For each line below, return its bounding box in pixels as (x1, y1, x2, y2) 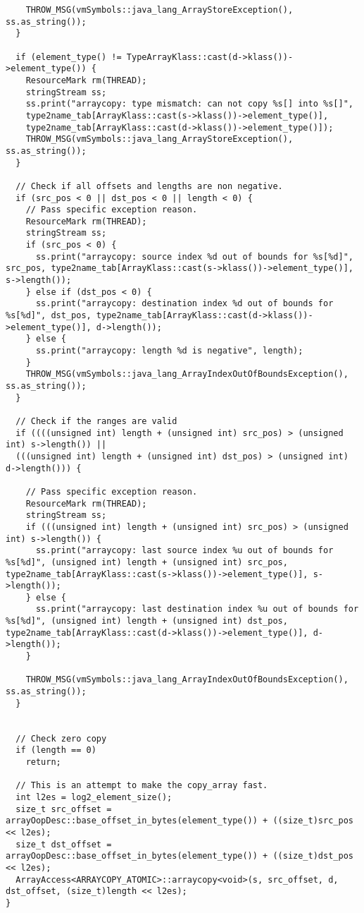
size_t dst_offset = (15, 839, 112, 849)
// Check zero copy (15, 733, 107, 744)
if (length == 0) (15, 745, 96, 756)
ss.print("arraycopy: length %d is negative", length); (35, 346, 303, 356)
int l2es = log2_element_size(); (15, 792, 172, 802)
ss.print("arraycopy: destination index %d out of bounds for (35, 298, 334, 309)
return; (25, 757, 61, 767)
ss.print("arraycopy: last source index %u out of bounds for (35, 545, 334, 556)
